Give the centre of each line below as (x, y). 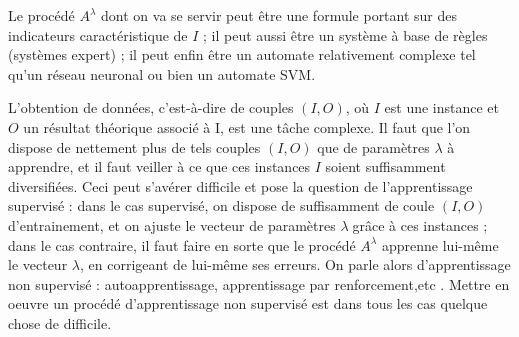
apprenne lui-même (440, 244)
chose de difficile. (60, 322)
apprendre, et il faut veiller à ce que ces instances (159, 166)
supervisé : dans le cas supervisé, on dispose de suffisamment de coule (221, 205)
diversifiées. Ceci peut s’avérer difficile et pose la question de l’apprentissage (240, 185)
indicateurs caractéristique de (98, 34)
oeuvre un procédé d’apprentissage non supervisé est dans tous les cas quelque (248, 303)
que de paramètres (373, 146)
